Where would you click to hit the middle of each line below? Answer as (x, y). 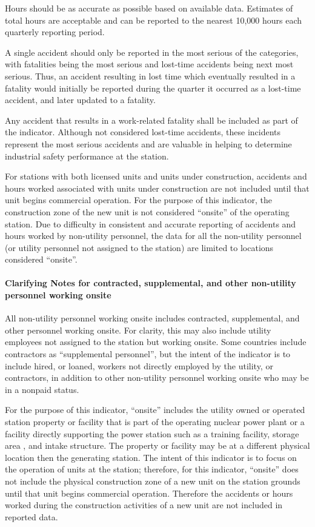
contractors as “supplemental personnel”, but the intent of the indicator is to (148, 354)
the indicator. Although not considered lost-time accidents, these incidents (143, 132)
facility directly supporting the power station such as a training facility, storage (152, 433)
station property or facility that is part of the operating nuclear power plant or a (155, 422)
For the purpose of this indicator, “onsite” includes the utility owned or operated (155, 410)
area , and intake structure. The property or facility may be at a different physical (157, 445)
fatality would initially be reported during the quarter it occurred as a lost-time (153, 88)
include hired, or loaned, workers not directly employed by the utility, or (139, 365)
